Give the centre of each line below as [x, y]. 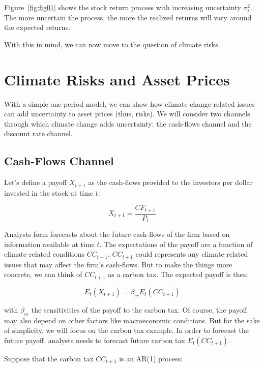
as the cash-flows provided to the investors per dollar [171, 182]
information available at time [49, 244]
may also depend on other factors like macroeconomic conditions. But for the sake [132, 320]
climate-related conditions [45, 254]
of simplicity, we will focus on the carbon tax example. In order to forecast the [127, 330]
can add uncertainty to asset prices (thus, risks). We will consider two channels [127, 114]
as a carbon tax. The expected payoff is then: [179, 274]
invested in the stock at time [49, 192]
